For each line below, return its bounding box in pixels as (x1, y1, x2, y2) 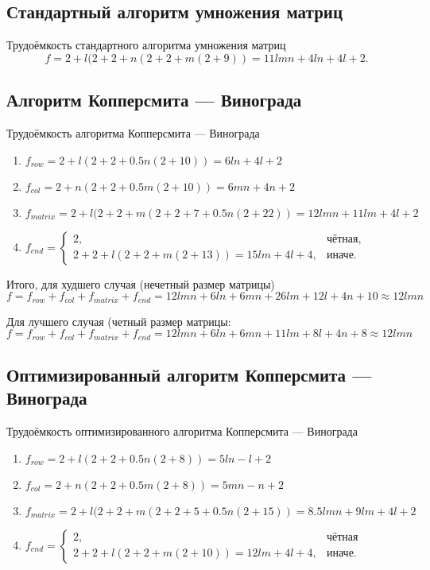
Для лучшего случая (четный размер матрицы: (6, 312, 231, 329)
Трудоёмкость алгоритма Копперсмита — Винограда (6, 125, 260, 141)
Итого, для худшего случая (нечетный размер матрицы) (6, 275, 275, 292)
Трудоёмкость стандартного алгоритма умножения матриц (6, 37, 286, 53)
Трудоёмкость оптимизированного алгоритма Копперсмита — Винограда (6, 423, 358, 440)
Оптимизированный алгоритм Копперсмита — (6, 363, 372, 387)
